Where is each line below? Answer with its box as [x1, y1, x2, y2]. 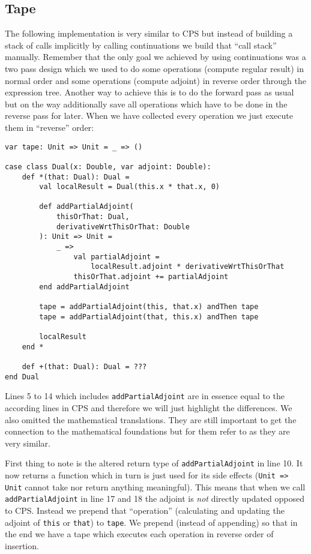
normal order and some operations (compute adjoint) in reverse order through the [5, 74, 306, 86]
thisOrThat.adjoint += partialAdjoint [73, 272, 229, 282]
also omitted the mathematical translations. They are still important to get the [5, 413, 297, 426]
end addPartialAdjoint [39, 282, 130, 291]
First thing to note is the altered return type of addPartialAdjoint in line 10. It [5, 457, 303, 469]
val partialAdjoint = [73, 252, 160, 261]
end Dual [5, 372, 40, 381]
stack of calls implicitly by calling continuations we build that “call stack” [5, 38, 277, 51]
